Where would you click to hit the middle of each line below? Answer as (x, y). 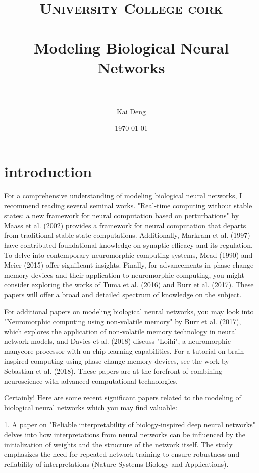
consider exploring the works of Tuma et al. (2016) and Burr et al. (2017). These (129, 284)
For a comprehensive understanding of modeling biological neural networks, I (123, 195)
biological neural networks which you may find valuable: (91, 407)
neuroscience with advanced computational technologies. (91, 380)
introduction (48, 171)
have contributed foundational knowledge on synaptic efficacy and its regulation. (128, 245)
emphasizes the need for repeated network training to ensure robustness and (122, 454)
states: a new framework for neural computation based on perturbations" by (122, 215)
